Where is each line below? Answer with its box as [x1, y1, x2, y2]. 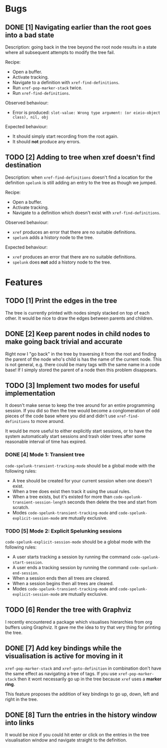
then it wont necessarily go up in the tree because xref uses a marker [17, 676, 162, 682]
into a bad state [5, 31, 54, 39]
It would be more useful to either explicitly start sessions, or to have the [5, 428, 152, 434]
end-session [12, 571, 37, 576]
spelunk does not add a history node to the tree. [12, 259, 111, 265]
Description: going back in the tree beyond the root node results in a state [5, 44, 157, 50]
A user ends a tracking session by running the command [12, 565, 129, 571]
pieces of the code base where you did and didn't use [5, 413, 116, 419]
